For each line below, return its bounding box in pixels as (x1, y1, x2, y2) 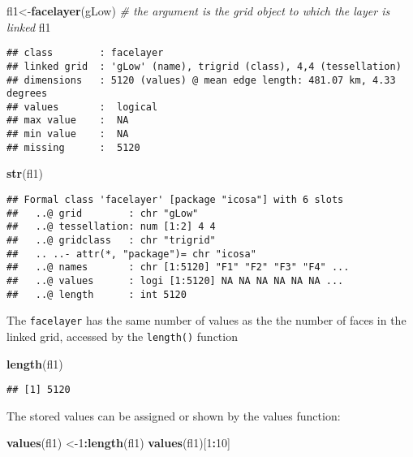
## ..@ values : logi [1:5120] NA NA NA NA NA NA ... (6, 274, 344, 287)
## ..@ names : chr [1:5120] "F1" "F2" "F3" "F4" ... (6, 261, 350, 274)
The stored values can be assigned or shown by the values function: (6, 407, 341, 424)
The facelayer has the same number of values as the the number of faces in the (6, 312, 407, 329)
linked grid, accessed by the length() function (6, 327, 238, 344)
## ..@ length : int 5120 (6, 288, 187, 300)
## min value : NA (6, 128, 129, 140)
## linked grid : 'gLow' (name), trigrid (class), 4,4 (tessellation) (6, 60, 402, 72)
